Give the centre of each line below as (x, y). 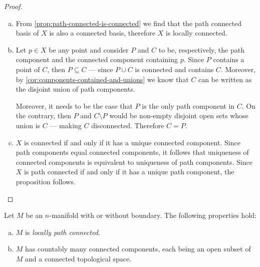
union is (28, 125)
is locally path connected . (63, 232)
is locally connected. (196, 33)
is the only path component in (188, 105)
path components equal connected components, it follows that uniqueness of (132, 152)
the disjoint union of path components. (75, 89)
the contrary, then (43, 115)
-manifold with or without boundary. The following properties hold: (153, 215)
